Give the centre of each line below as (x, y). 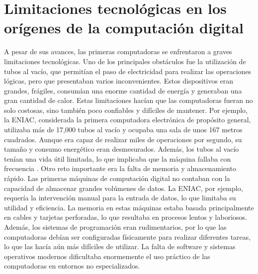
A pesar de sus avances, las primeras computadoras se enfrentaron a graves (118, 51)
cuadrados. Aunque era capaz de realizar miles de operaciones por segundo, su (123, 139)
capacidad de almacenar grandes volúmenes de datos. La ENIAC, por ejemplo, (124, 188)
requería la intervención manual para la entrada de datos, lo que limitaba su (120, 198)
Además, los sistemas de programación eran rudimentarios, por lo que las (115, 227)
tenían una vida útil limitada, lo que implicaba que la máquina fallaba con (118, 158)
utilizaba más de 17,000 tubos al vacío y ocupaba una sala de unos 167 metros (123, 130)
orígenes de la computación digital (124, 28)
